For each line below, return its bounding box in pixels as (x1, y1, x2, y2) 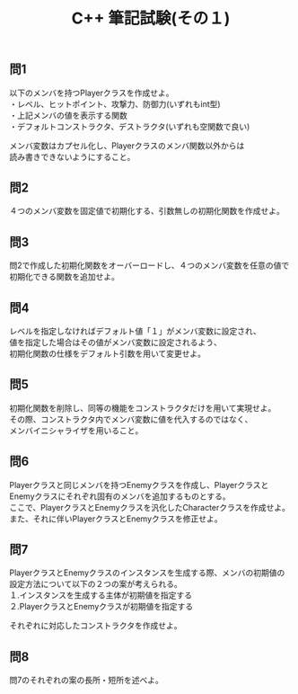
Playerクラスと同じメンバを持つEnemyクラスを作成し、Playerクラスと (9, 479, 269, 490)
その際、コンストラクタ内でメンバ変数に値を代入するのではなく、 (9, 414, 253, 424)
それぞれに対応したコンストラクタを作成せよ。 (9, 620, 182, 631)
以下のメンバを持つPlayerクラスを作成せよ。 (9, 87, 174, 98)
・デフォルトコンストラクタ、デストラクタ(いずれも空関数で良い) (9, 120, 250, 131)
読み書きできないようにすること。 (9, 151, 136, 162)
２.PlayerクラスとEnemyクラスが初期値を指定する (9, 601, 194, 612)
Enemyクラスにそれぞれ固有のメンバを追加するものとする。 (9, 491, 231, 502)
